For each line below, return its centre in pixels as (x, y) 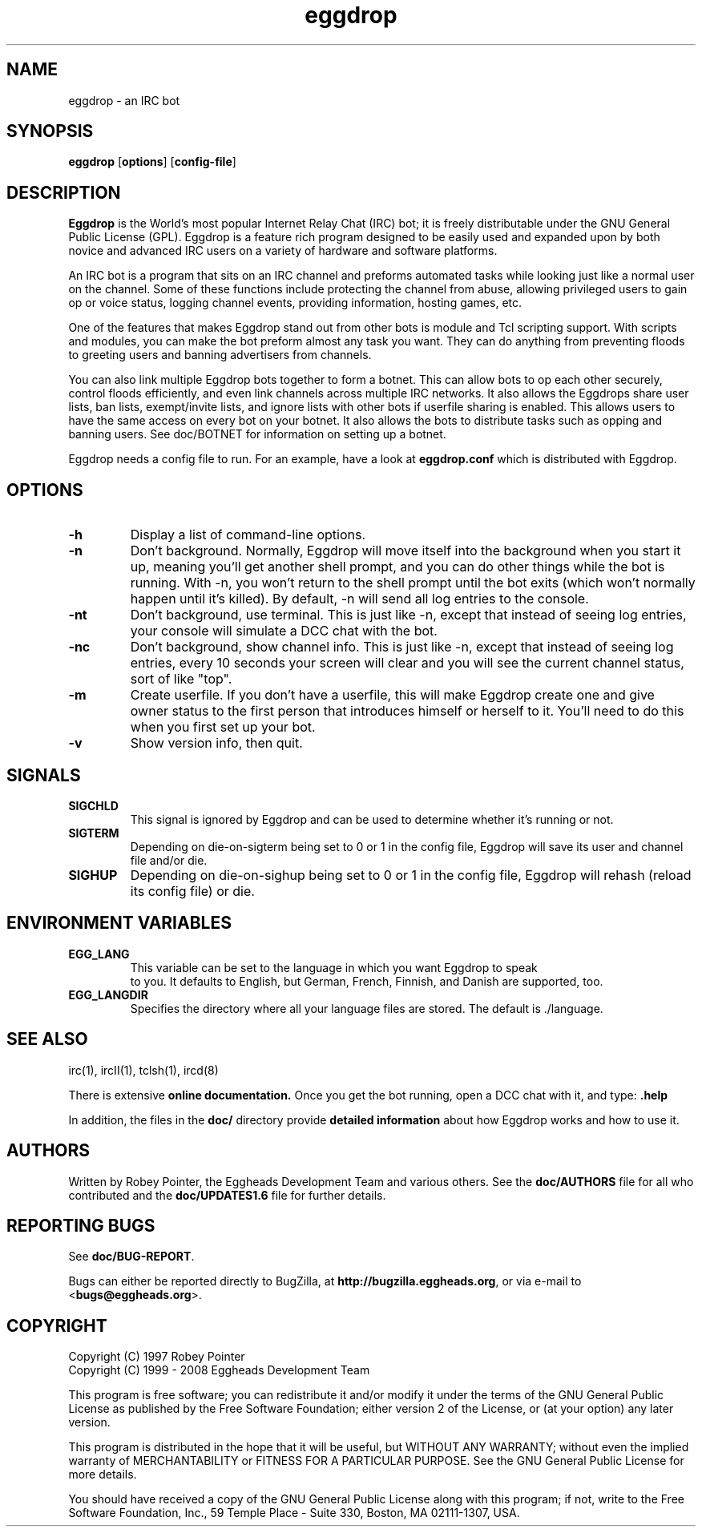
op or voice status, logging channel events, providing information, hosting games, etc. (295, 303)
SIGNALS (44, 775)
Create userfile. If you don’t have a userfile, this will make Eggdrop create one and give (392, 695)
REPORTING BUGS (81, 1225)
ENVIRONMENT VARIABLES (119, 923)
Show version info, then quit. (216, 743)
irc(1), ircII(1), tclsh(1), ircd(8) (143, 1070)
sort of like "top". (181, 679)
